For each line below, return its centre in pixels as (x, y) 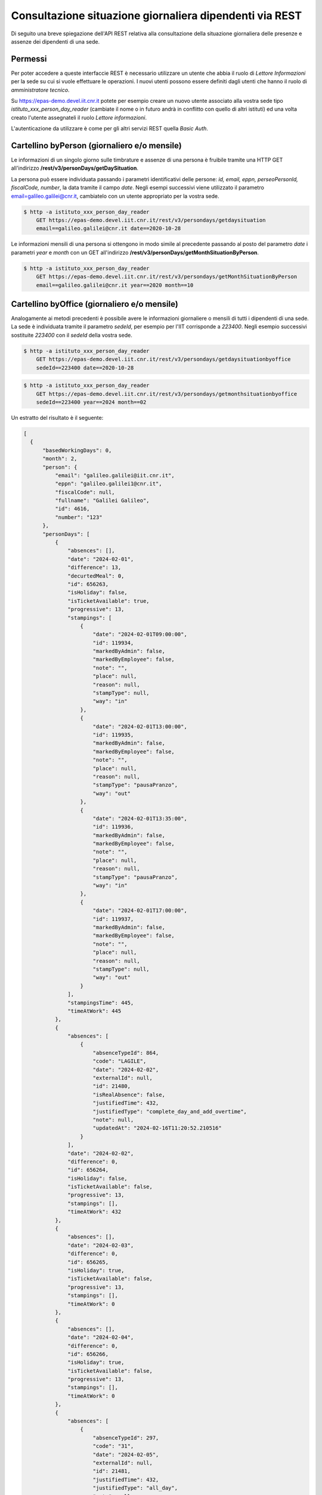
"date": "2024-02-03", (101, 1245)
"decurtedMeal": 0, (96, 576)
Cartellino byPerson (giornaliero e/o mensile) (96, 146)
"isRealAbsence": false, (129, 1095)
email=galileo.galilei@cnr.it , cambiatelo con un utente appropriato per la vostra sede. (115, 196)
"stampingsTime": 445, (101, 1003)
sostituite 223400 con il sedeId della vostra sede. (72, 335)
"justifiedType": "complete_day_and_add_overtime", (170, 1111)
